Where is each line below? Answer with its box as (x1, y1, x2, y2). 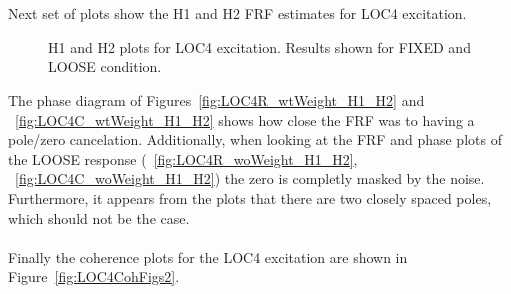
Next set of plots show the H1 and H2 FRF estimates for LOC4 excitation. (8, 3, 467, 24)
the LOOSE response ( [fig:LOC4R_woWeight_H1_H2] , (8, 148, 358, 169)
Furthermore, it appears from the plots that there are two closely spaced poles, (8, 187, 492, 208)
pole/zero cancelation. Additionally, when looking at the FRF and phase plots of (8, 129, 502, 150)
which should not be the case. (8, 207, 190, 228)
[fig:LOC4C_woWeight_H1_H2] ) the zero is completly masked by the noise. (15, 168, 485, 189)
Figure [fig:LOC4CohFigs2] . (8, 266, 180, 287)
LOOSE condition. (48, 56, 162, 77)
